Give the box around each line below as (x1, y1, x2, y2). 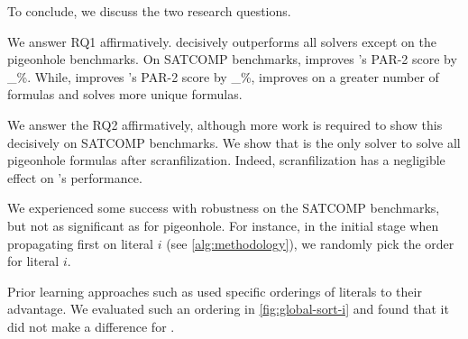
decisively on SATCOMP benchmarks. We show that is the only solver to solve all (7, 133, 461, 151)
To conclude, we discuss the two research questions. (7, 2, 291, 20)
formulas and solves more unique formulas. (7, 85, 243, 104)
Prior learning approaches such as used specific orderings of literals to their (7, 281, 422, 300)
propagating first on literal (7, 234, 154, 252)
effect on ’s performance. (7, 168, 142, 187)
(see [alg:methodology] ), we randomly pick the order (166, 234, 454, 252)
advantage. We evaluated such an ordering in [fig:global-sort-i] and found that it (7, 299, 449, 318)
